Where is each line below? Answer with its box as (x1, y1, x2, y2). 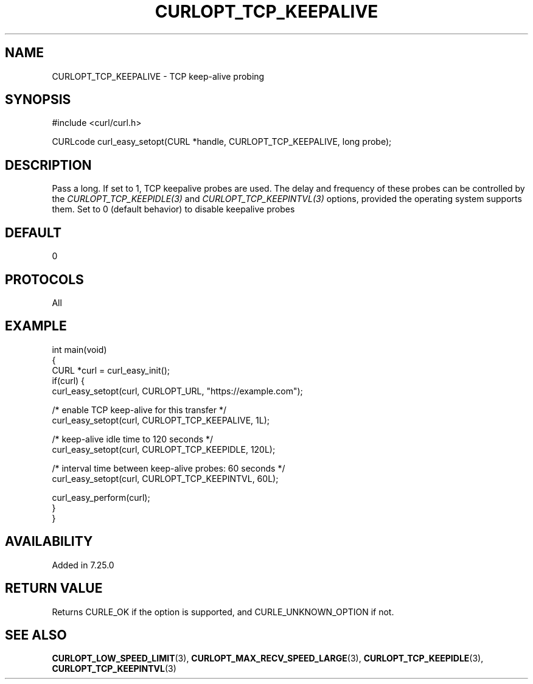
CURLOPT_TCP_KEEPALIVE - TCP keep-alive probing (52, 71, 265, 82)
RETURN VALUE (5, 581, 103, 596)
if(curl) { (52, 375, 85, 386)
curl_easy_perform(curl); (52, 492, 150, 503)
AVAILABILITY (5, 534, 93, 550)
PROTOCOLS (5, 271, 84, 287)
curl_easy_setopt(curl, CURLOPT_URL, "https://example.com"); (52, 385, 303, 396)
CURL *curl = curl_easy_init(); (52, 365, 170, 375)
